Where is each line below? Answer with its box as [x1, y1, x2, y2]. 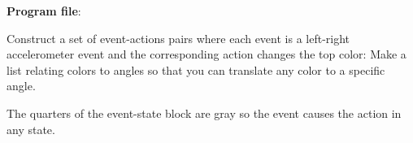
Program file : [7, 2, 81, 19]
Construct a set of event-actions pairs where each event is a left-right [7, 29, 350, 46]
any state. [7, 120, 55, 137]
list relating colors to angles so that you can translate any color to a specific [7, 61, 385, 78]
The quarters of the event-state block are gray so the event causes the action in [7, 104, 402, 121]
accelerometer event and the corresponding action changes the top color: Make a [7, 45, 406, 63]
